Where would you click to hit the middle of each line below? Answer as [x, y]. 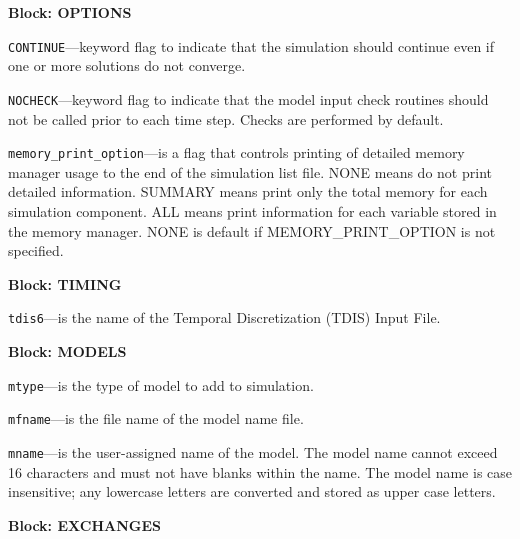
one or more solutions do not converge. [127, 65]
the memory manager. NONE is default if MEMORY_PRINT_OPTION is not [252, 230]
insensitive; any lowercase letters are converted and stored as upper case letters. [252, 491]
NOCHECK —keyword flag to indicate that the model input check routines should [248, 98]
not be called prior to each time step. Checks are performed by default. [226, 118]
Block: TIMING [65, 283]
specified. [36, 250]
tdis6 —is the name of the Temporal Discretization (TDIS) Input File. [224, 317]
